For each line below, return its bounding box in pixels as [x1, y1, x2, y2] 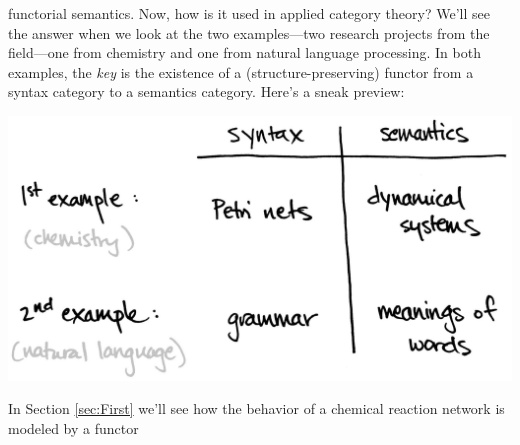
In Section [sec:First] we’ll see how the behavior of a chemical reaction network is [8, 398, 505, 419]
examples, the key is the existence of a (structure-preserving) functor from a [8, 61, 474, 82]
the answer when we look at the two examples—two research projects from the [8, 22, 490, 43]
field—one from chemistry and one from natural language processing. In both [8, 42, 481, 63]
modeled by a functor [8, 417, 139, 438]
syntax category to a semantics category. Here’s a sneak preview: [8, 81, 405, 102]
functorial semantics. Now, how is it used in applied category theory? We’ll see [8, 3, 490, 23]
